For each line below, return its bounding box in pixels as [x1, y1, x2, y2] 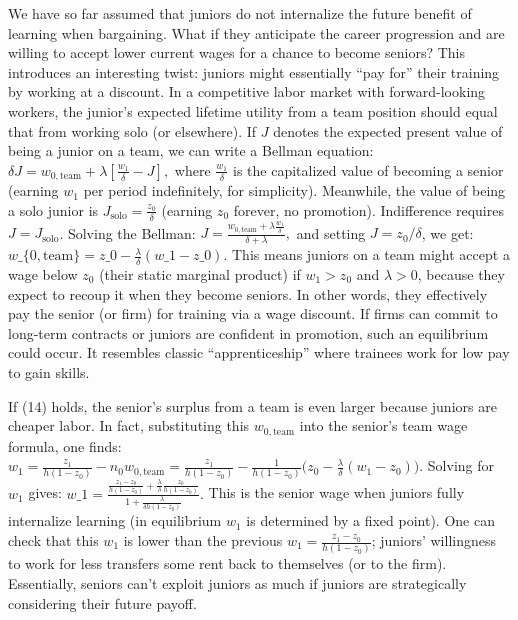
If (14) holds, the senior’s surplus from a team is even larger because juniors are [8, 395, 497, 416]
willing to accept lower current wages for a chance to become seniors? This [8, 42, 465, 63]
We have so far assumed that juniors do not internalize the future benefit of [8, 3, 472, 23]
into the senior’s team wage [299, 415, 468, 436]
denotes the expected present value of [273, 120, 503, 141]
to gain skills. [8, 361, 90, 382]
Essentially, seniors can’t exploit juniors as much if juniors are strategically [8, 572, 467, 593]
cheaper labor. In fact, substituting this [8, 415, 250, 436]
